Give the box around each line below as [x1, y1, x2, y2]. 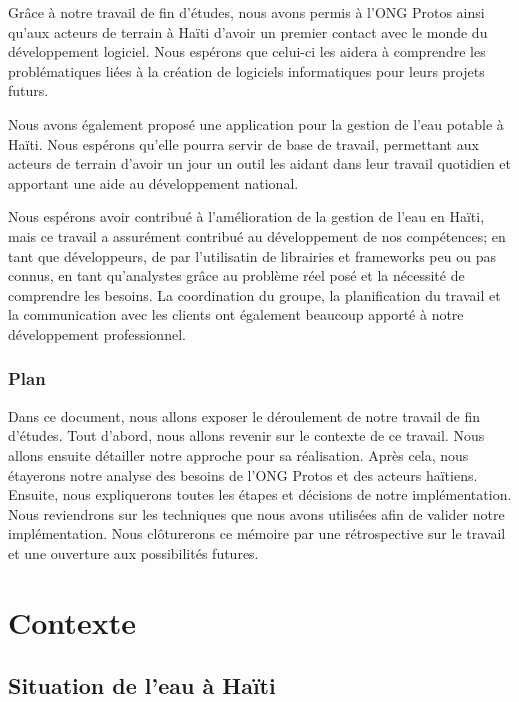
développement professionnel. [8, 323, 186, 344]
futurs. [8, 80, 49, 101]
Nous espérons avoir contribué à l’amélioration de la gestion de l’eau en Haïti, [8, 206, 485, 227]
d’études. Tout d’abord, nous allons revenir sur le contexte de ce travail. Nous [8, 425, 485, 446]
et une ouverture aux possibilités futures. [8, 542, 259, 563]
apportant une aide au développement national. [8, 172, 299, 193]
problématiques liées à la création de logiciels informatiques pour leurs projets [8, 60, 485, 81]
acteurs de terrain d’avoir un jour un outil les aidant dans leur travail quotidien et [8, 153, 512, 174]
